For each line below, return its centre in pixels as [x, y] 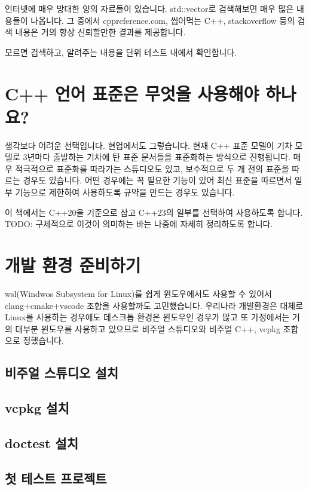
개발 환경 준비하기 [73, 265]
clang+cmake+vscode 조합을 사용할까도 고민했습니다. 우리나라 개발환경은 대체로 [154, 305]
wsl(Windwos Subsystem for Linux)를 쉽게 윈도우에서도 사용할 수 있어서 [138, 293]
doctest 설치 [42, 442]
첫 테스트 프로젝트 [56, 478]
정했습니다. [43, 340]
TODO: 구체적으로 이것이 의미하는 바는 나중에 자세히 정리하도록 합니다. [139, 224]
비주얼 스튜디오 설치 [62, 373]
